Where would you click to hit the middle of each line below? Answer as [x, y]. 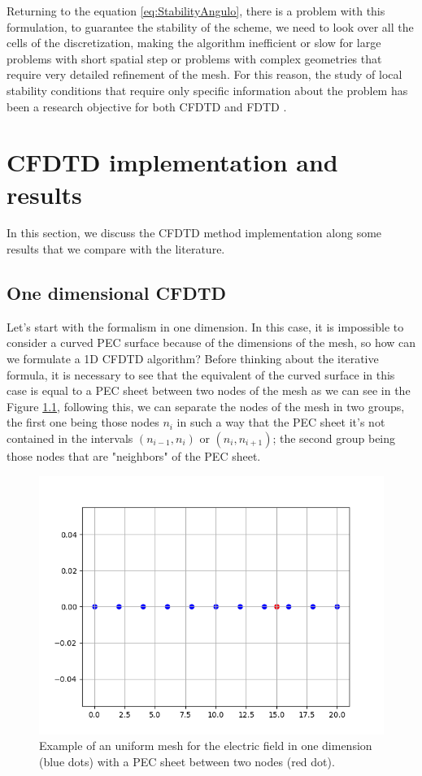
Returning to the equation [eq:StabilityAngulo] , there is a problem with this [196, 11]
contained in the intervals [70, 438]
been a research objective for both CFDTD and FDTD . [147, 106]
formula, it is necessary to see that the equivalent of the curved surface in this [201, 374]
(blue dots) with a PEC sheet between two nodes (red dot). [187, 761]
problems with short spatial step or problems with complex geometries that [194, 58]
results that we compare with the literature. [116, 249]
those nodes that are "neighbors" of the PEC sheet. [134, 456]
